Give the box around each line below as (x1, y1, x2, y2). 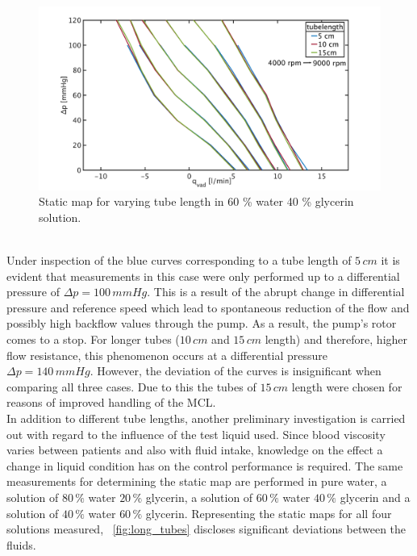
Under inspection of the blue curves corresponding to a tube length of (6, 252, 352, 269)
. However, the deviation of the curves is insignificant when (90, 362, 382, 379)
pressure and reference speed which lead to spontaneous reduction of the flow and (6, 299, 410, 316)
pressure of (6, 283, 60, 300)
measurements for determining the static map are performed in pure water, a (6, 473, 387, 490)
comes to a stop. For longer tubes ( (6, 331, 180, 348)
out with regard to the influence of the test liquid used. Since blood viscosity (6, 425, 386, 442)
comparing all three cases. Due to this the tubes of (6, 378, 256, 395)
